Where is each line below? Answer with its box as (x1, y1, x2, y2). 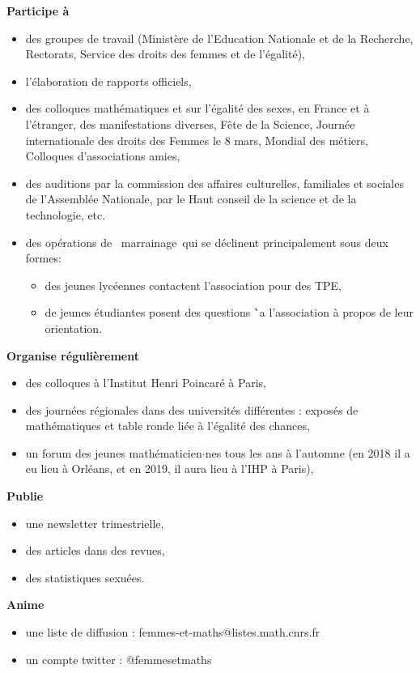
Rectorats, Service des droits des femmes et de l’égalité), (25, 45, 305, 62)
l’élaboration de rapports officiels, (25, 72, 192, 89)
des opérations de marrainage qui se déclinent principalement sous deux (25, 233, 388, 250)
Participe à (6, 2, 70, 19)
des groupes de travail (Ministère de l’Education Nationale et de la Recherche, (25, 29, 414, 46)
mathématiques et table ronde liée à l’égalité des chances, (25, 417, 310, 434)
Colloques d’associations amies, (25, 147, 180, 164)
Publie (6, 488, 44, 505)
